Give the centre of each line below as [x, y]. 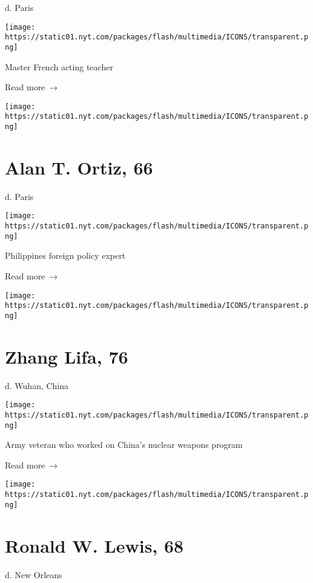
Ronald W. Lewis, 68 [94, 545]
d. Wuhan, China [37, 385]
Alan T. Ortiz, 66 [79, 167]
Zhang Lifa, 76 [67, 356]
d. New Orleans [34, 574]
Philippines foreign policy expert [65, 255]
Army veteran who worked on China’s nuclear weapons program [124, 445]
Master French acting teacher [59, 66]
